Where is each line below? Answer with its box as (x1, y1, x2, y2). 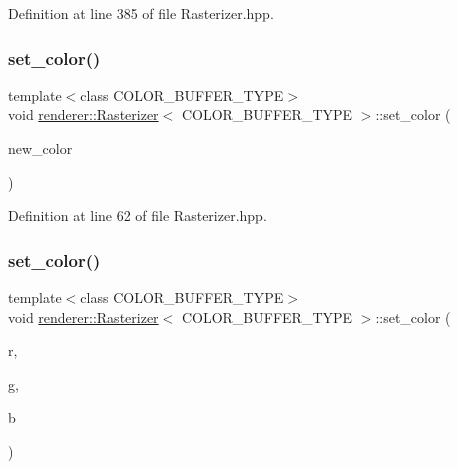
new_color (8, 138, 73, 158)
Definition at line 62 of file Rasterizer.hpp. (8, 205, 267, 226)
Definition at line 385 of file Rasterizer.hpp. (8, 3, 274, 23)
